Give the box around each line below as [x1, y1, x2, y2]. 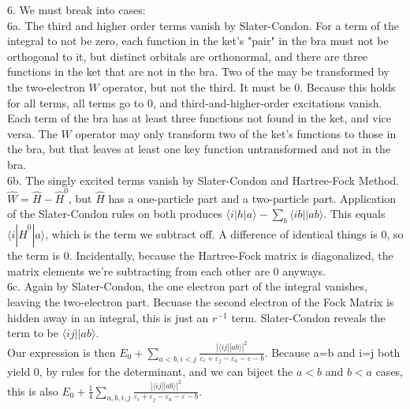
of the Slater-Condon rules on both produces [7, 205, 222, 222]
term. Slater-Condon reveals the [231, 309, 386, 325]
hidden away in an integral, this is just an [7, 309, 209, 325]
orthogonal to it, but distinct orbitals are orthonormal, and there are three [7, 47, 368, 64]
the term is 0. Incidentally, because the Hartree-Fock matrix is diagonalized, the [7, 247, 393, 264]
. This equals [323, 205, 386, 222]
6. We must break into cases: [7, 2, 146, 17]
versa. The [7, 125, 58, 141]
